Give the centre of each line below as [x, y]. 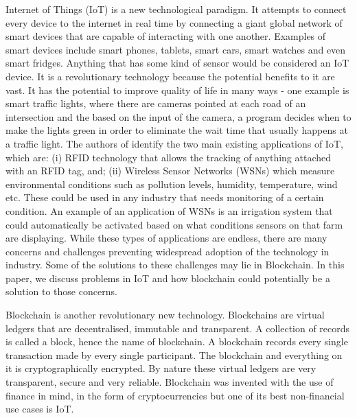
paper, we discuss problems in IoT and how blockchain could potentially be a [168, 278]
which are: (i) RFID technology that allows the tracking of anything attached [169, 157]
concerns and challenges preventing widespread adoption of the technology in [168, 251]
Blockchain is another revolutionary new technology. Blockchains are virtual [165, 315]
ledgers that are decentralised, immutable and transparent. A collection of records [178, 328]
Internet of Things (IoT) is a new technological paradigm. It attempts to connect [176, 9]
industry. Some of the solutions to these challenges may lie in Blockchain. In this [175, 265]
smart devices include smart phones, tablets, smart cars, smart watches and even [176, 49]
